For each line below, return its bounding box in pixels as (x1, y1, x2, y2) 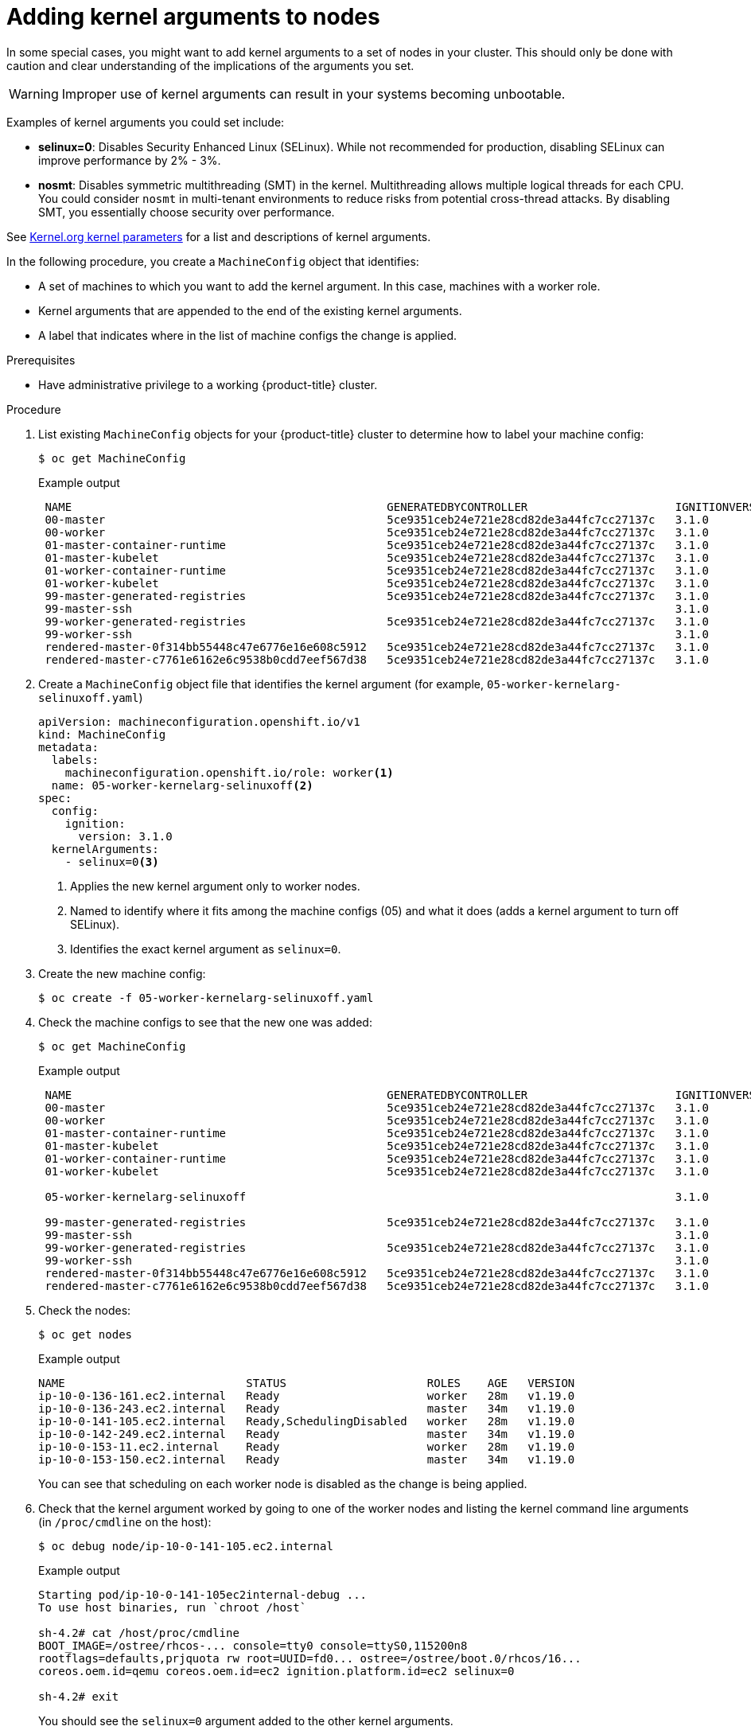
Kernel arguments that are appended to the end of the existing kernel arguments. (38, 303, 462, 318)
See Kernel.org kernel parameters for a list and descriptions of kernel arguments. (6, 229, 431, 244)
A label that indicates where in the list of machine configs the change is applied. (38, 328, 457, 342)
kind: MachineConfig (38, 727, 166, 741)
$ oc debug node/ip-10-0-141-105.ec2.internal (38, 1539, 333, 1553)
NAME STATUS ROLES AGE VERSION (38, 1376, 575, 1389)
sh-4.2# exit (38, 1689, 119, 1703)
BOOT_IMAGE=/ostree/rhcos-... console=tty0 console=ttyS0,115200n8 (38, 1639, 468, 1652)
